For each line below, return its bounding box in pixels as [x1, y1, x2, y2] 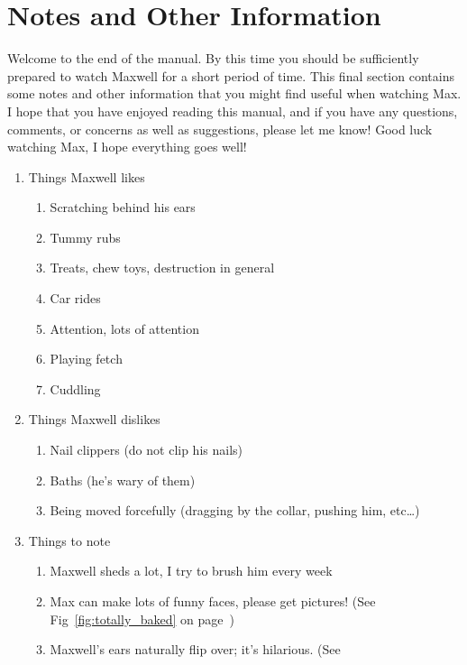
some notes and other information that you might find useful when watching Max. [7, 84, 462, 103]
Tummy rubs [50, 227, 121, 246]
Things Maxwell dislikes [28, 410, 160, 429]
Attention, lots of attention [50, 319, 199, 337]
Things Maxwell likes [28, 167, 145, 186]
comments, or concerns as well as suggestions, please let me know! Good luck [7, 119, 433, 138]
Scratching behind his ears [50, 198, 196, 217]
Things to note [28, 531, 111, 550]
